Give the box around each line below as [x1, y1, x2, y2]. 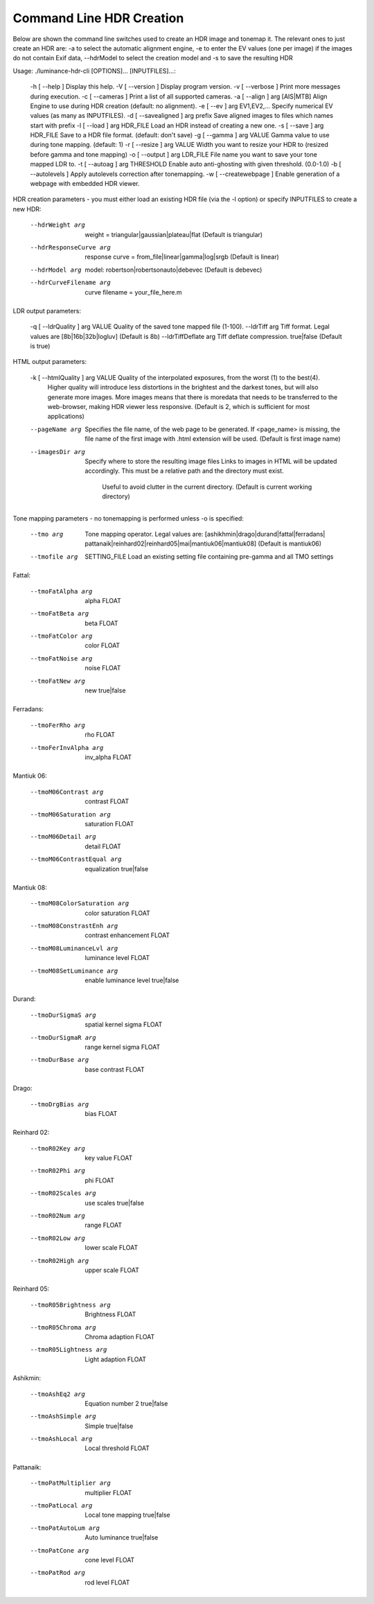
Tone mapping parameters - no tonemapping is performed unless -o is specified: [12, 514, 244, 523]
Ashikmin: [12, 1374, 42, 1382]
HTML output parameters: [12, 358, 87, 366]
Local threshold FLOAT [84, 1444, 150, 1452]
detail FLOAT [84, 842, 121, 851]
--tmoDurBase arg [30, 1056, 89, 1064]
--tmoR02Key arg [30, 1144, 86, 1152]
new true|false [84, 686, 126, 695]
